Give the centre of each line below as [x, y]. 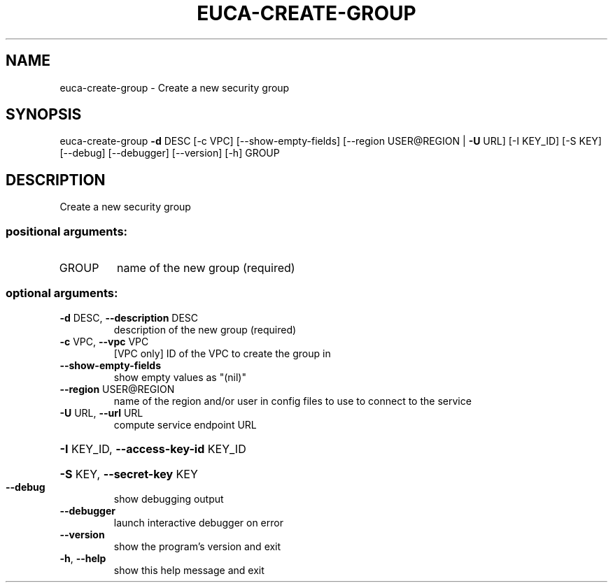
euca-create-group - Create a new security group [175, 87]
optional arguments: [62, 293]
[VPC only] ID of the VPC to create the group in [222, 353]
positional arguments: [67, 231]
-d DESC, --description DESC [129, 317]
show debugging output [169, 499]
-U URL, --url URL [101, 413]
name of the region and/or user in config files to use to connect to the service [293, 401]
